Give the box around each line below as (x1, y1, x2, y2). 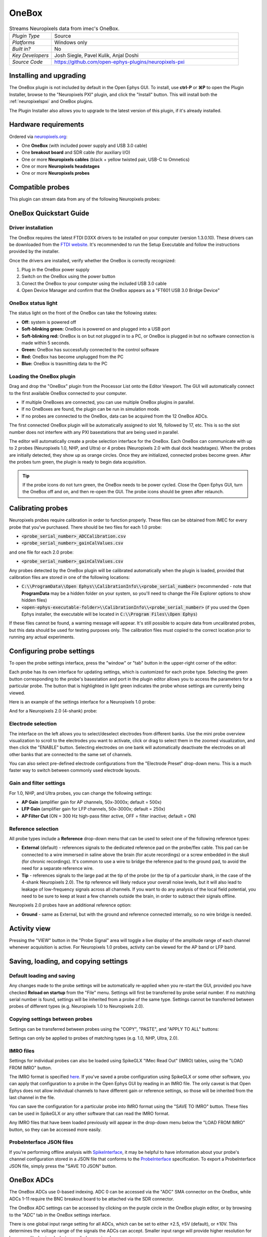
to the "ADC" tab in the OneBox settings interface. (9, 1212, 111, 1218)
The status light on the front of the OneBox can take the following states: (9, 310, 157, 316)
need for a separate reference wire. (21, 865, 94, 871)
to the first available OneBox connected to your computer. (9, 390, 127, 396)
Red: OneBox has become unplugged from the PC (21, 354, 124, 360)
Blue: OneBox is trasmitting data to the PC (21, 361, 108, 367)
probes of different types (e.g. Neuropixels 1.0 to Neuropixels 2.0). (9, 1003, 144, 1009)
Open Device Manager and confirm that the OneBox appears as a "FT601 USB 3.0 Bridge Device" (21, 287, 220, 293)
